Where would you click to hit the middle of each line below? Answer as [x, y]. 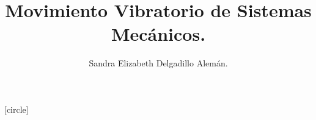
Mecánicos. [158, 34]
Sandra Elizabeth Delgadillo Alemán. [158, 63]
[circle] [17, 109]
